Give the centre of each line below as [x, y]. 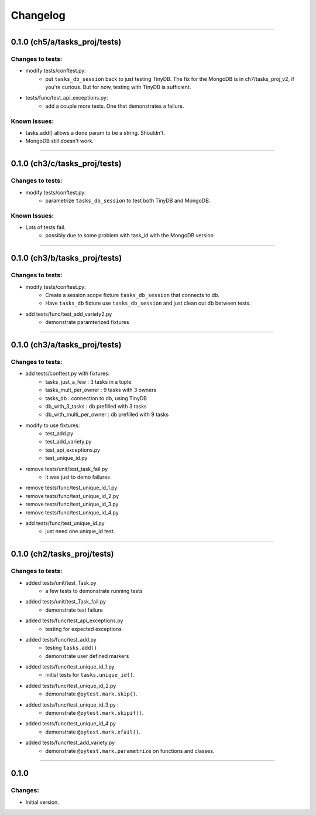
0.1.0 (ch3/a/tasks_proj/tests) [66, 345]
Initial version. [42, 802]
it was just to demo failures [78, 477]
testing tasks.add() [71, 648]
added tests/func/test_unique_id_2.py [71, 686]
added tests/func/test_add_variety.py [70, 743]
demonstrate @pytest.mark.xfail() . [93, 732]
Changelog [38, 15]
